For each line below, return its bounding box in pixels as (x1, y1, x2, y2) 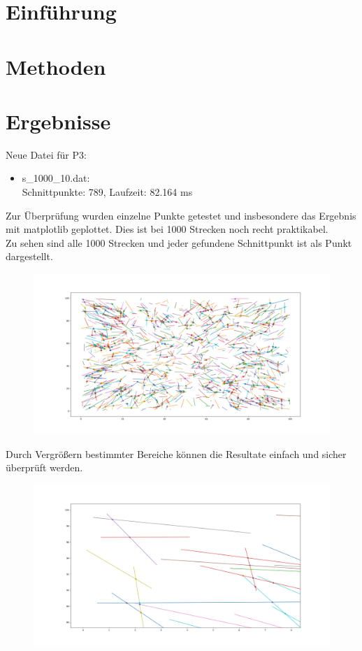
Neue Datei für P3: (6, 147, 87, 162)
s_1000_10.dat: (22, 171, 90, 185)
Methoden (6, 52, 106, 80)
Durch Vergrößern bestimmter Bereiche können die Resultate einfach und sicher (6, 446, 347, 461)
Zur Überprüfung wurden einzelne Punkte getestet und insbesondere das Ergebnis (6, 208, 356, 222)
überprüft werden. (6, 460, 83, 475)
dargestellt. (6, 249, 53, 264)
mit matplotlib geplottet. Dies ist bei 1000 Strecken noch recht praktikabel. (6, 222, 328, 236)
